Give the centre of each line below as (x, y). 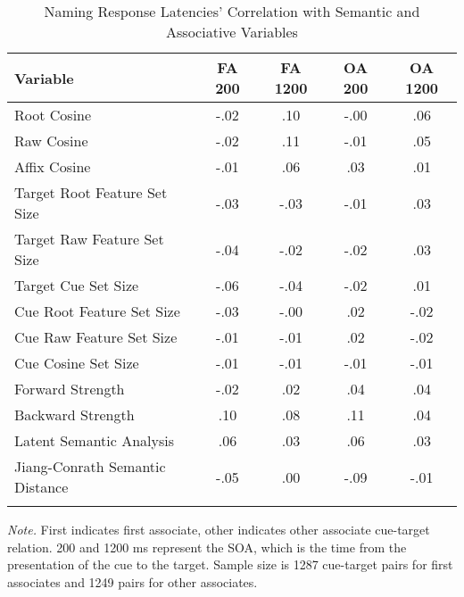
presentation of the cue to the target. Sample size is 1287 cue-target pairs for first (230, 564)
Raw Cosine (51, 141)
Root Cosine (53, 115)
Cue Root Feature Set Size (97, 311)
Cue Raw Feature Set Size (96, 337)
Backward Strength (75, 415)
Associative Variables (232, 32)
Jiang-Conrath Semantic (90, 466)
